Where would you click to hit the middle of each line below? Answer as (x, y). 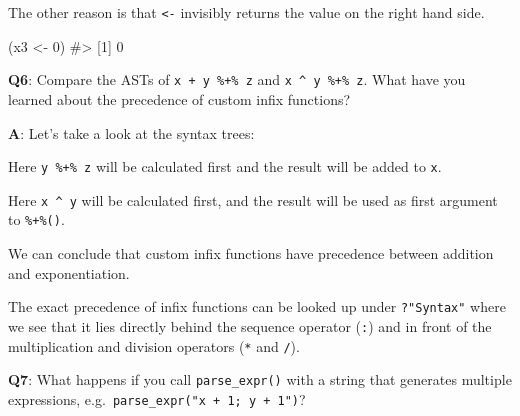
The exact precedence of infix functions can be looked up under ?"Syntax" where (257, 306)
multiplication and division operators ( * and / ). (154, 345)
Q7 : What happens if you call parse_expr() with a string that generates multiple (260, 379)
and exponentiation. (69, 272)
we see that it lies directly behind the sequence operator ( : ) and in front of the (250, 325)
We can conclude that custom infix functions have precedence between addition (251, 253)
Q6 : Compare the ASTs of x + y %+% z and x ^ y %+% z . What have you (237, 79)
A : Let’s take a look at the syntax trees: (131, 132)
